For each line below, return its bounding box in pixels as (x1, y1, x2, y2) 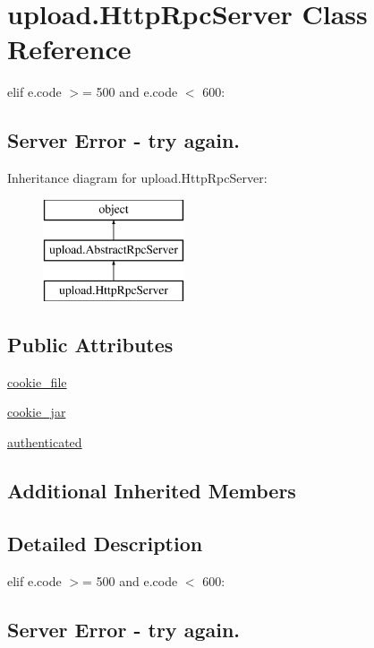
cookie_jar (7, 402, 66, 421)
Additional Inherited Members (7, 477, 296, 505)
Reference (7, 30, 132, 67)
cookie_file (7, 372, 67, 391)
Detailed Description (7, 529, 203, 557)
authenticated (7, 433, 82, 452)
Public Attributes (7, 331, 174, 359)
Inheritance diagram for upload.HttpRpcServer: (7, 168, 268, 187)
